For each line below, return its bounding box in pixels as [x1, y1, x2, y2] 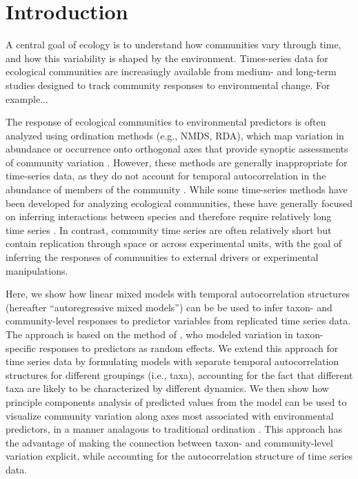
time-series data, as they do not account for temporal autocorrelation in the [6, 168, 326, 183]
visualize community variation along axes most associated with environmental [6, 408, 334, 422]
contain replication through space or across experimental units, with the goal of [6, 236, 342, 251]
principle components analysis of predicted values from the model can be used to [6, 394, 347, 409]
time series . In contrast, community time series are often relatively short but [6, 222, 332, 237]
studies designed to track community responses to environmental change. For [6, 77, 330, 92]
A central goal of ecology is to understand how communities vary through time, [6, 37, 341, 52]
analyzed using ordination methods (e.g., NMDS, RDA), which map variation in [6, 128, 344, 142]
